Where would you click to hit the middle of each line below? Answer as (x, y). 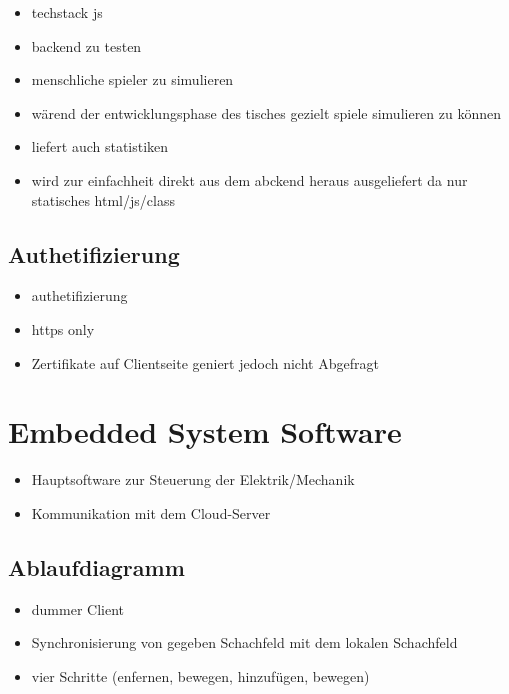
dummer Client (78, 608)
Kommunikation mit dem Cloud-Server (151, 512)
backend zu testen (86, 45)
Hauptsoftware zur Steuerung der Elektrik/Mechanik (193, 479)
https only (63, 328)
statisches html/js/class (103, 199)
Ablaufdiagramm (96, 566)
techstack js (67, 12)
